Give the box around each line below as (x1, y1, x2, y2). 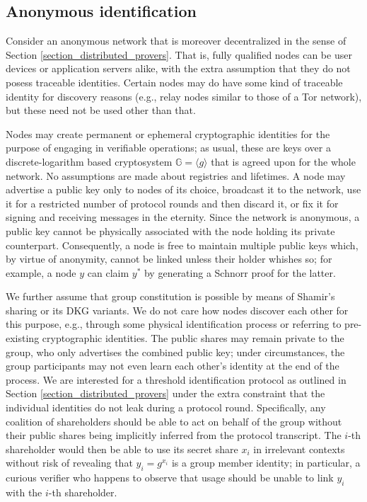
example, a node (6, 265, 76, 280)
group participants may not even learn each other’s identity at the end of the (6, 358, 339, 373)
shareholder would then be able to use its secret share (6, 441, 238, 456)
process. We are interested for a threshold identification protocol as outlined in (6, 372, 346, 387)
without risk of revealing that (6, 455, 133, 470)
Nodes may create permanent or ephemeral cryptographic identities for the (6, 126, 330, 141)
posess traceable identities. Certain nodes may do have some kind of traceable (6, 74, 343, 89)
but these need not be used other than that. (6, 103, 196, 118)
